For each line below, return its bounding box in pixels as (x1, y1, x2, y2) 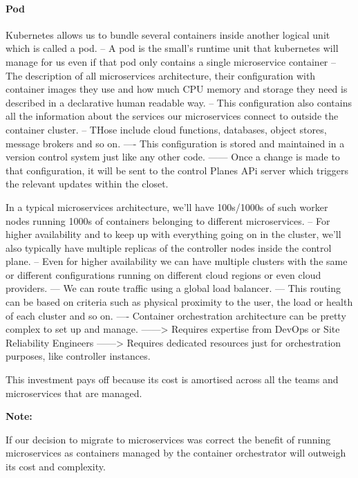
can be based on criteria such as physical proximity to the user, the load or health (6, 295, 353, 309)
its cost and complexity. (6, 459, 106, 474)
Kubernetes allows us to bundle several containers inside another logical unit (6, 27, 330, 42)
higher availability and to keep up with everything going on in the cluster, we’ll (6, 227, 341, 241)
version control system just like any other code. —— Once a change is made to (6, 149, 340, 164)
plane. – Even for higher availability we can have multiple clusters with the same (6, 254, 348, 268)
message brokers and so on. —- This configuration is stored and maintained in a (6, 136, 345, 150)
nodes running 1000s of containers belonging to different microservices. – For (6, 213, 330, 228)
